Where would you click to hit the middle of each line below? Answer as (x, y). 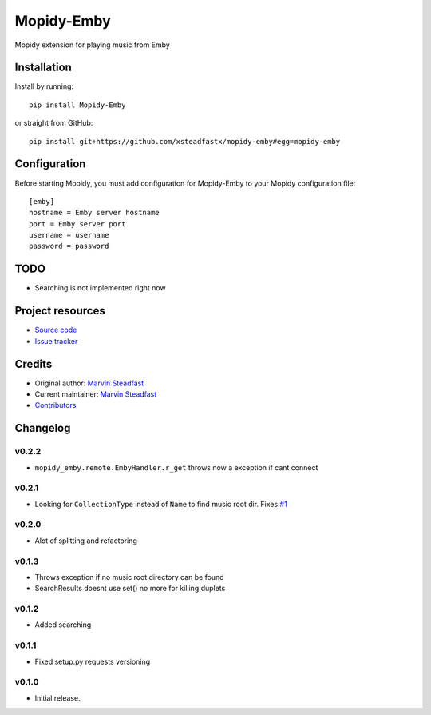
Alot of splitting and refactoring (86, 541)
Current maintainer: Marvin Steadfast (96, 394)
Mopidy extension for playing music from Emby (93, 45)
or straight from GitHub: (54, 123)
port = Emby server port (77, 224)
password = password (69, 246)
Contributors (55, 405)
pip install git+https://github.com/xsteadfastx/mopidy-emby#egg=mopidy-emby (185, 141)
